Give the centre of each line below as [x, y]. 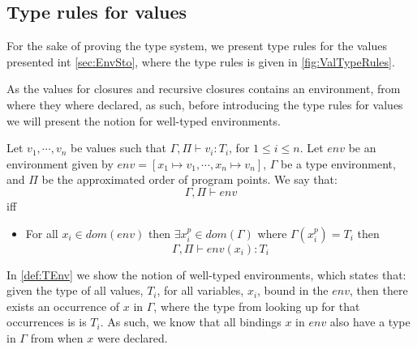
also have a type [370, 322]
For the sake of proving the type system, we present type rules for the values [197, 46]
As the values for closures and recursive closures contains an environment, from [204, 89]
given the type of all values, [75, 290]
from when [57, 337]
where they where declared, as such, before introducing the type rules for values [205, 104]
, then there [379, 290]
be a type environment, [338, 163]
